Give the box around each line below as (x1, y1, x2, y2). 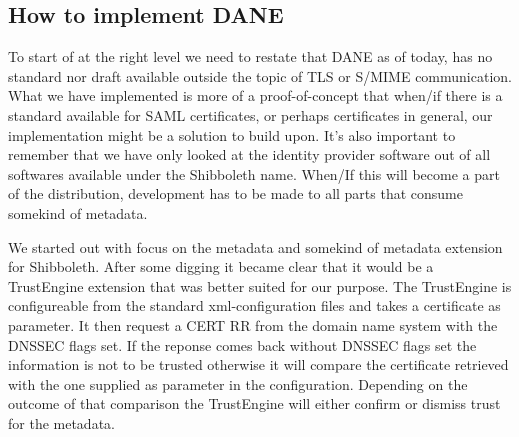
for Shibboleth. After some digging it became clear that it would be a (8, 256, 434, 277)
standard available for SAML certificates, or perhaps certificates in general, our (8, 104, 493, 125)
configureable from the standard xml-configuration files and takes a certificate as (8, 295, 501, 316)
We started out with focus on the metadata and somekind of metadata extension (8, 236, 503, 257)
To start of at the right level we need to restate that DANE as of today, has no (8, 46, 493, 67)
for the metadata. (8, 412, 115, 433)
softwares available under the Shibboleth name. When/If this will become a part (8, 163, 500, 184)
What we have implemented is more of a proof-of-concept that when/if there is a (8, 85, 503, 106)
